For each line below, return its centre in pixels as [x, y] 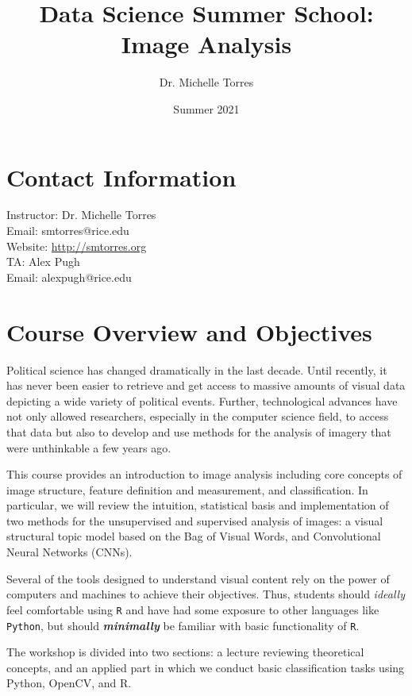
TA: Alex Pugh [43, 261]
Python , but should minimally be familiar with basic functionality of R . [183, 625]
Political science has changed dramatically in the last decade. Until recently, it [197, 369]
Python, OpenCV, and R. [69, 683]
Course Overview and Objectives [189, 331]
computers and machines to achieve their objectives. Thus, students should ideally [206, 594]
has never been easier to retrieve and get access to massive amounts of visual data [206, 385]
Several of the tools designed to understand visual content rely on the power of [198, 578]
